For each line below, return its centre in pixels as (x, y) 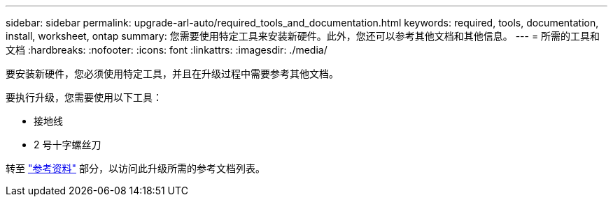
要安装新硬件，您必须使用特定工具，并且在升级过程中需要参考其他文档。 (172, 73)
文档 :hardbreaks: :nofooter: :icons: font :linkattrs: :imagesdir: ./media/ (167, 50)
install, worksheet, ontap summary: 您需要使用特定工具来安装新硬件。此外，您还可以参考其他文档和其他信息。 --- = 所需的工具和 (303, 36)
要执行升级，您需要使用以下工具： (84, 97)
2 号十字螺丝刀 (68, 145)
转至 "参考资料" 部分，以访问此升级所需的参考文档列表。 (135, 168)
